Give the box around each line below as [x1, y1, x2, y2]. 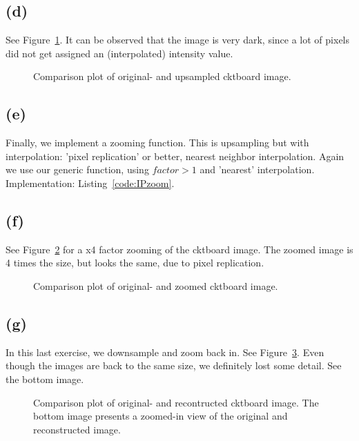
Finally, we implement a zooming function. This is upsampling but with [6, 135, 309, 150]
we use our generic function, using [6, 162, 149, 177]
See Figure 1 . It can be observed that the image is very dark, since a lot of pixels [6, 32, 350, 47]
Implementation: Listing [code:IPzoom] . [6, 175, 175, 190]
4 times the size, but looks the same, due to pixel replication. [6, 255, 264, 270]
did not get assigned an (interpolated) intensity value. [6, 46, 233, 60]
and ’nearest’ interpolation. [200, 162, 315, 177]
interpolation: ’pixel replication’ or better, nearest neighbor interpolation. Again [6, 148, 345, 163]
